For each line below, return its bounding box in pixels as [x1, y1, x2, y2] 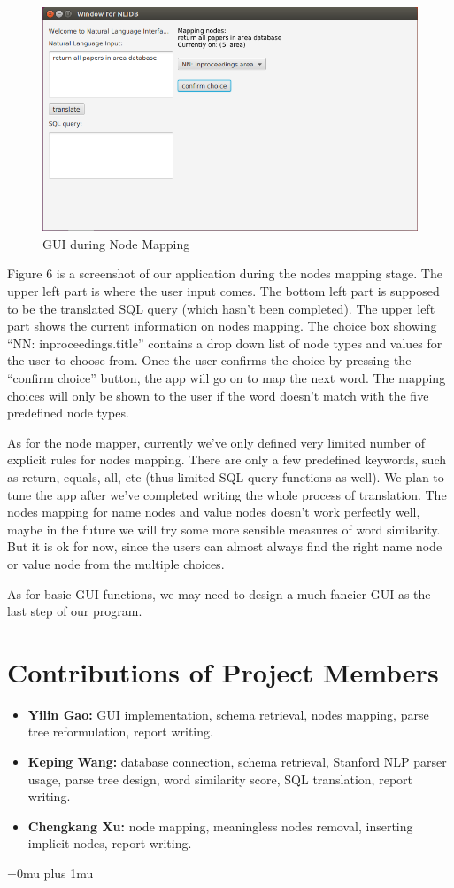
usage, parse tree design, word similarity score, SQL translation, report [27, 769, 412, 788]
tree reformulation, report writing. [27, 722, 213, 741]
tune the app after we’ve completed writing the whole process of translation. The [7, 485, 447, 503]
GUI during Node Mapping [42, 234, 190, 253]
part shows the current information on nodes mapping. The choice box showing [7, 316, 437, 335]
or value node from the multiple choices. [7, 554, 225, 573]
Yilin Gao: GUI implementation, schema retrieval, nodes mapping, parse [27, 705, 429, 723]
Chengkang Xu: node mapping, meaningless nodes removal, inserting [27, 816, 413, 835]
